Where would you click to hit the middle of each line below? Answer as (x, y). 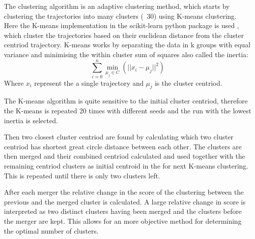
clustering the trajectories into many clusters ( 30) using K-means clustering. (120, 16)
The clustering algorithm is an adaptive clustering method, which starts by (117, 6)
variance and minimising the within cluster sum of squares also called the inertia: (126, 54)
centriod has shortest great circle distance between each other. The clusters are (123, 146)
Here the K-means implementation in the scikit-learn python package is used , (122, 25)
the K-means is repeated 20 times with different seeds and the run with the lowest (128, 111)
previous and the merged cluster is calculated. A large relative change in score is (125, 201)
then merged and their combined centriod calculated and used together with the (125, 156)
